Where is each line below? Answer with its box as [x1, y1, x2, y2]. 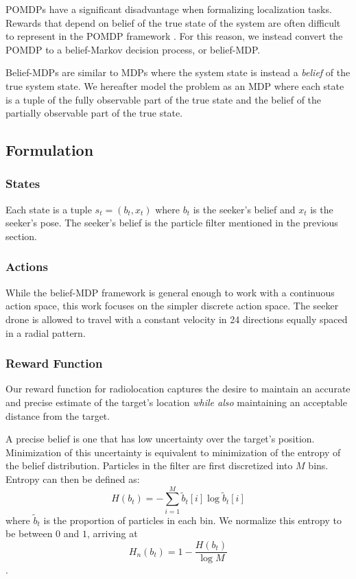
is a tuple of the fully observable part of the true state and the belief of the [5, 92, 322, 106]
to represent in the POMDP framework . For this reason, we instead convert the [5, 29, 343, 43]
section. [5, 228, 37, 243]
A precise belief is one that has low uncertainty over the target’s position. [5, 432, 315, 446]
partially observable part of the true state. [5, 106, 183, 120]
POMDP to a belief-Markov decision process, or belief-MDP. [5, 42, 261, 56]
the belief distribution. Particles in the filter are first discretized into [5, 458, 293, 473]
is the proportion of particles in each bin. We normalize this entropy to [43, 512, 342, 527]
